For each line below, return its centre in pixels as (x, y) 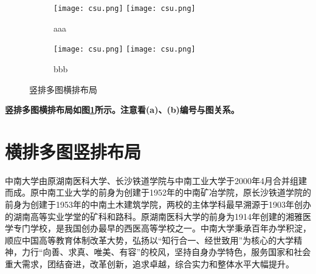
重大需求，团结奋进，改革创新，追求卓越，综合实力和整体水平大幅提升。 (149, 263)
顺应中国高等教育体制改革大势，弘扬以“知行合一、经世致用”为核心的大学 (149, 240)
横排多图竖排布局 (73, 151)
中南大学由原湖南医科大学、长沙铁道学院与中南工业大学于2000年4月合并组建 (156, 180)
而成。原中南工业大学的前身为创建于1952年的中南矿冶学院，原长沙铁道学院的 (158, 192)
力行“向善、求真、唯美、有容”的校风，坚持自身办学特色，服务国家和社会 (166, 252)
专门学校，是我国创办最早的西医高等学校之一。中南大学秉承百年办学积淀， (162, 228)
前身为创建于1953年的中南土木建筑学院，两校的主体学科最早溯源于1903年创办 (158, 204)
